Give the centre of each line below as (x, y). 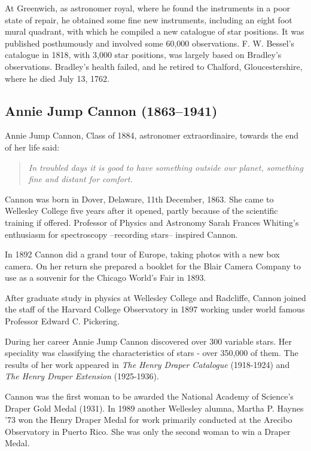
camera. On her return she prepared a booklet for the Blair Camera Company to (153, 266)
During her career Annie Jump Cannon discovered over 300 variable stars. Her (149, 341)
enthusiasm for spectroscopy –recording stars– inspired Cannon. (121, 234)
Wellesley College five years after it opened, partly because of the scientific (141, 211)
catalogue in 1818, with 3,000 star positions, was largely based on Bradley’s (143, 55)
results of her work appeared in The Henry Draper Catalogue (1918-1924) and (147, 364)
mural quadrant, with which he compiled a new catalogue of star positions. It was (155, 31)
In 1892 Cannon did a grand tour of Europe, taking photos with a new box (142, 254)
